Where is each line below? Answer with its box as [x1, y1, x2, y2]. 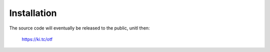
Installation [9, 7, 57, 18]
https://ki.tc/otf [21, 36, 52, 42]
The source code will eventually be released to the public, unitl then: [9, 25, 150, 31]
